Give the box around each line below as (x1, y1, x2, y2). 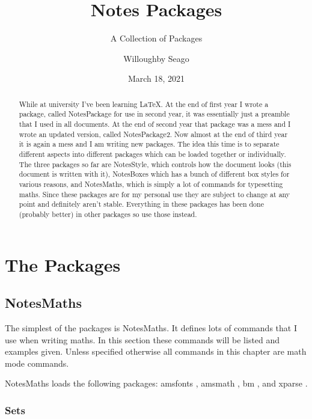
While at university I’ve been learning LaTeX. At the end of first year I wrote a (19, 99, 269, 109)
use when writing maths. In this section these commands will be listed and (5, 333, 280, 346)
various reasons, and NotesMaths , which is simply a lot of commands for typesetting (19, 179, 283, 189)
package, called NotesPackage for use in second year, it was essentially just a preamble (19, 109, 290, 119)
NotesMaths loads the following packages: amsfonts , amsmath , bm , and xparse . (5, 377, 308, 390)
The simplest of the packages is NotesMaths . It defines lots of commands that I (5, 321, 297, 334)
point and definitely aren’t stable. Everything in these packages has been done (19, 199, 264, 209)
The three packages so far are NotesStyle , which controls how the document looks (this (19, 159, 292, 169)
